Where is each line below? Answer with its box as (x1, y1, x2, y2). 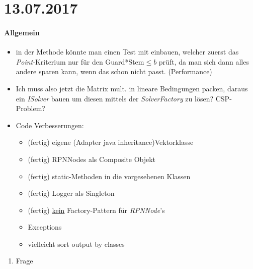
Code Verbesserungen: (16, 120, 84, 130)
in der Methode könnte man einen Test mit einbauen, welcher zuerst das (16, 46, 239, 57)
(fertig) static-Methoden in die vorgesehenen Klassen (28, 171, 191, 181)
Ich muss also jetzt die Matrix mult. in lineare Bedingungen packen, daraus (16, 83, 248, 93)
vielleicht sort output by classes (28, 238, 125, 249)
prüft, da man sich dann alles (158, 56, 249, 67)
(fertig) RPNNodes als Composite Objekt (28, 153, 156, 164)
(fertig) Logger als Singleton (28, 188, 115, 198)
